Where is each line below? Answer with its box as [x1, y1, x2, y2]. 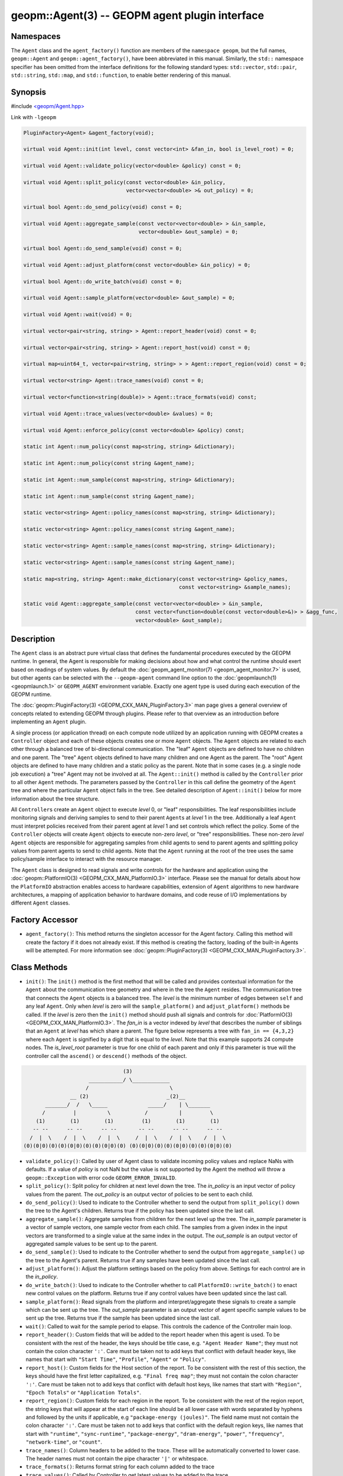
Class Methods [11, 962, 68, 972]
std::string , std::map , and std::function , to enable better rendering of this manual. [11, 71, 231, 79]
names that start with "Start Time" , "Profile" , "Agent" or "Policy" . [25, 1356, 206, 1363]
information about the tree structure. [11, 795, 100, 802]
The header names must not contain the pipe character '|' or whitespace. [25, 1455, 208, 1462]
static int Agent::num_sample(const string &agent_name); [23, 493, 195, 499]
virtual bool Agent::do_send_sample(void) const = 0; [23, 245, 182, 252]
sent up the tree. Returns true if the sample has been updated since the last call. [25, 1314, 221, 1322]
